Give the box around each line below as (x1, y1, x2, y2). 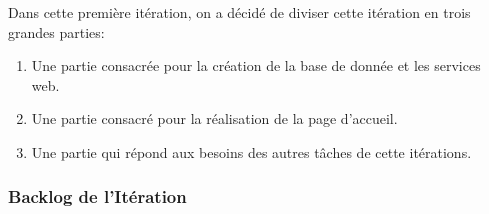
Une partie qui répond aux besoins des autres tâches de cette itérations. (31, 141, 472, 162)
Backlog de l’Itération (8, 184, 187, 209)
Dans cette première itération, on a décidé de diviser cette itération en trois (8, 2, 471, 22)
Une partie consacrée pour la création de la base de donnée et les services (31, 55, 481, 76)
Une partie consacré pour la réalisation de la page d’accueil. (31, 108, 398, 129)
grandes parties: (8, 21, 105, 42)
